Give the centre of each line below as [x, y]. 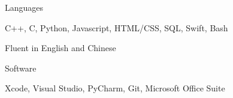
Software [21, 68]
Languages [24, 7]
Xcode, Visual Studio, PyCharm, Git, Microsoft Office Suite [115, 88]
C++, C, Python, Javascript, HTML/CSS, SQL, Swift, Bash [116, 27]
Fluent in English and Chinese [60, 48]
